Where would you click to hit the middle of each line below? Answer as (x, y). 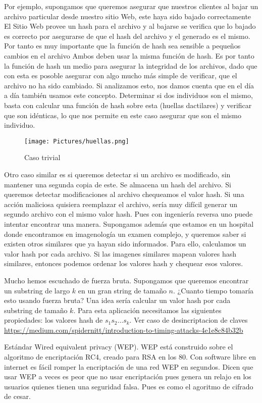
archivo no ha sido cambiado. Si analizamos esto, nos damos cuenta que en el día (129, 85)
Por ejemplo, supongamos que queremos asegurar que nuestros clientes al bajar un (131, 6)
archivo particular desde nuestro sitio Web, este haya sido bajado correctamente (128, 16)
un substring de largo (37, 290)
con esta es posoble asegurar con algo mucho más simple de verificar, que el (121, 75)
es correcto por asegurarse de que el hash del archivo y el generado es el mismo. (127, 36)
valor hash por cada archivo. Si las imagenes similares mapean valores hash (120, 253)
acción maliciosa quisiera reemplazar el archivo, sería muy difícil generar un (121, 204)
